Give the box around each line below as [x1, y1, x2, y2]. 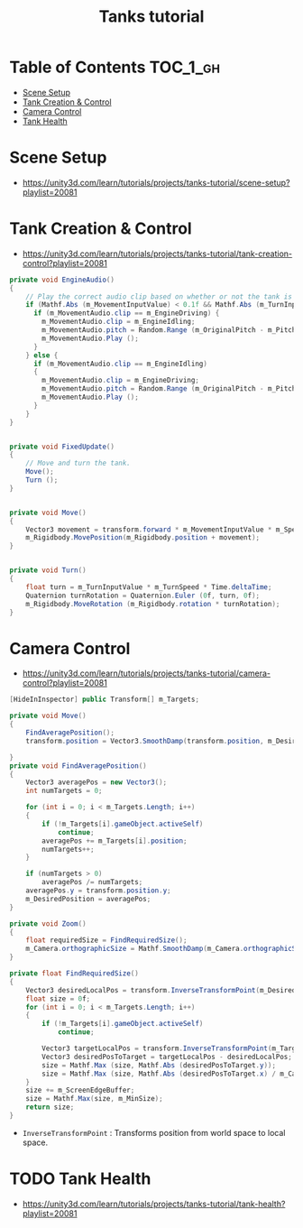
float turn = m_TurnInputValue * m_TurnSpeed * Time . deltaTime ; [25, 582, 272, 592]
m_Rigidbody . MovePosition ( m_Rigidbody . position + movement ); [25, 533, 260, 542]
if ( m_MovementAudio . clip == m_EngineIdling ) [32, 359, 207, 368]
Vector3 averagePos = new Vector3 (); [25, 778, 168, 787]
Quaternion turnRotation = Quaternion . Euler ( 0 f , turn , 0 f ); [25, 591, 261, 600]
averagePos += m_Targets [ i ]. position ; [41, 836, 188, 845]
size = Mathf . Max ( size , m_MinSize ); [25, 1094, 164, 1103]
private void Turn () [9, 566, 87, 575]
